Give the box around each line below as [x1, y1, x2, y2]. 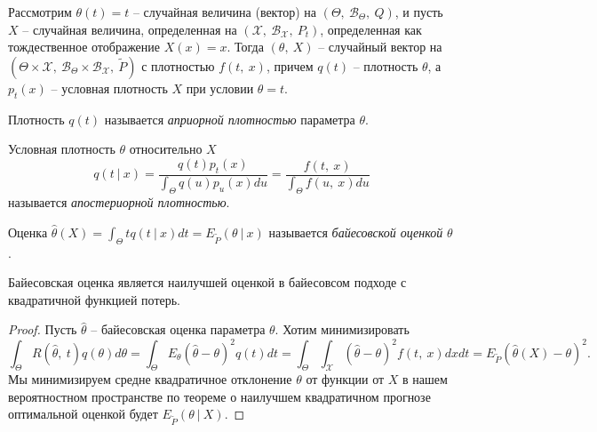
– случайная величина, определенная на [22, 20, 237, 38]
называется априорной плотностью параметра [104, 109, 355, 128]
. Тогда [227, 37, 264, 56]
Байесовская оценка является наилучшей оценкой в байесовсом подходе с [8, 273, 407, 292]
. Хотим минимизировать [275, 320, 410, 339]
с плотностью [141, 56, 215, 75]
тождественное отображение [8, 37, 161, 56]
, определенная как [320, 20, 422, 38]
